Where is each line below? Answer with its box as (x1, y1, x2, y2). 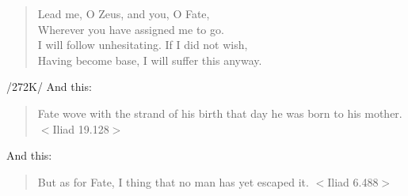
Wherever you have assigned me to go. (37, 21, 224, 37)
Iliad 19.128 (52, 120, 109, 137)
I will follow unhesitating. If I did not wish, (37, 36, 248, 53)
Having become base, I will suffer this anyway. (37, 51, 262, 68)
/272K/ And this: (6, 78, 92, 95)
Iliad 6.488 (327, 173, 379, 190)
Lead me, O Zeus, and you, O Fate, (37, 6, 210, 21)
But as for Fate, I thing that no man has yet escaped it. (37, 173, 309, 190)
